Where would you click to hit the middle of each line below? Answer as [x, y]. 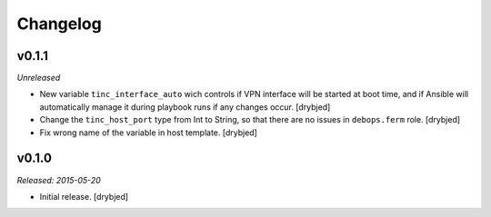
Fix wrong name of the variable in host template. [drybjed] [149, 133]
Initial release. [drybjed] [84, 196]
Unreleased [39, 78]
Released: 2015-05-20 [59, 180]
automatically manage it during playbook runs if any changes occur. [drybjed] [185, 107]
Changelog [59, 24]
